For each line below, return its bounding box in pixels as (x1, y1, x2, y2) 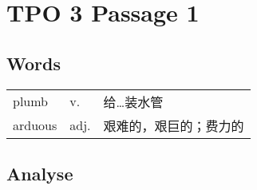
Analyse (6, 160, 73, 185)
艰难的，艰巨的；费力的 (103, 116, 244, 135)
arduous (13, 116, 57, 135)
